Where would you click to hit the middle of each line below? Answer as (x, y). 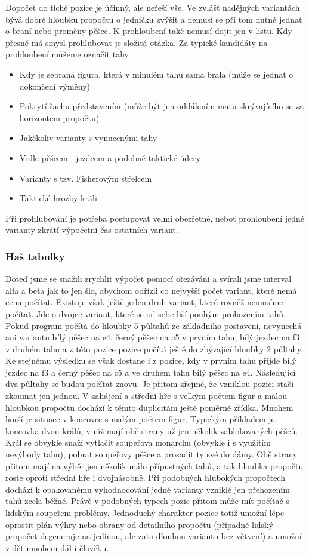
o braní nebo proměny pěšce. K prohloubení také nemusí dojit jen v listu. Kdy (149, 31)
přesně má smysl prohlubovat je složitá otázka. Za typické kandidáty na (137, 42)
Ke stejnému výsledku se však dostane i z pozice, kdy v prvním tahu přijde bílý (151, 360)
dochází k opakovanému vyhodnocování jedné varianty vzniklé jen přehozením (148, 489)
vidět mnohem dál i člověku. (57, 547)
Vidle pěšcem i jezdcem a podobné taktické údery (110, 157)
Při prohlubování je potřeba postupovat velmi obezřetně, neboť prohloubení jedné (155, 218)
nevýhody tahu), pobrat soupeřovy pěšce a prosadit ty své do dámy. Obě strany (152, 454)
